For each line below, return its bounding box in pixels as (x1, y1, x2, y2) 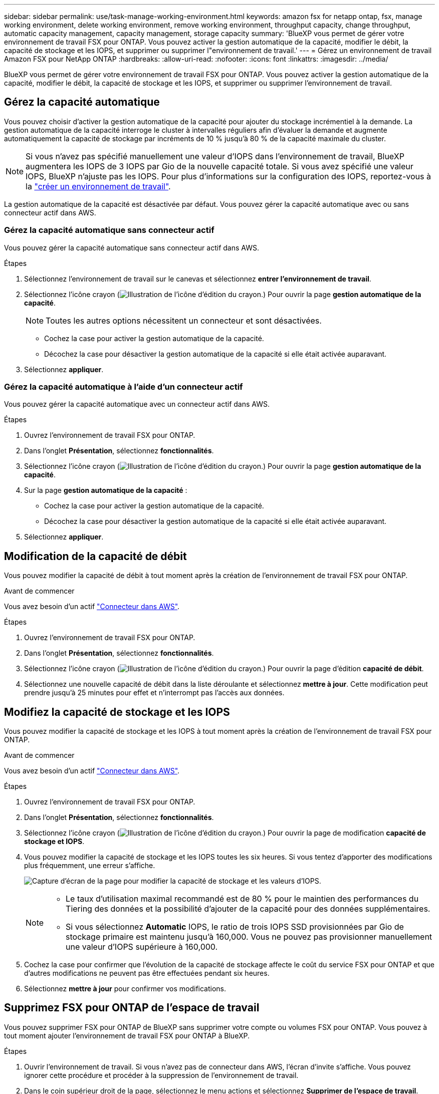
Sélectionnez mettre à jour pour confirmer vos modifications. (24, 984, 227, 993)
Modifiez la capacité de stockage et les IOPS (4, 705, 230, 718)
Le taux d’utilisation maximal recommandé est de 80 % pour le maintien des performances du (66, 894, 419, 904)
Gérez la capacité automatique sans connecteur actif (4, 225, 214, 235)
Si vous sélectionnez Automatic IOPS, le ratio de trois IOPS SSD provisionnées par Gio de (66, 922, 404, 932)
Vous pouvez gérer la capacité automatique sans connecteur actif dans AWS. (4, 243, 259, 252)
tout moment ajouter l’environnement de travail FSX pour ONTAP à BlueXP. (4, 1031, 250, 1040)
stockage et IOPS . (24, 837, 85, 846)
